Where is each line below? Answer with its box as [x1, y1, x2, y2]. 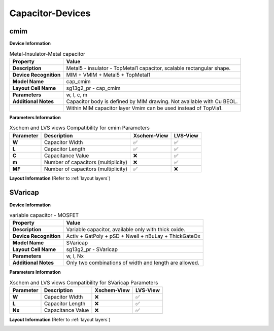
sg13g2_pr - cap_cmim [66, 84, 121, 91]
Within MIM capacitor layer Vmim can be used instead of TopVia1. [66, 104, 223, 112]
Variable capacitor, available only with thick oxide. [66, 226, 186, 233]
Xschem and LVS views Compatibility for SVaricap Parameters [9, 279, 158, 286]
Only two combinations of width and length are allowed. [66, 259, 200, 266]
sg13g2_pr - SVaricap [66, 246, 118, 253]
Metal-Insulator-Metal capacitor [9, 50, 86, 57]
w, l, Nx [66, 252, 84, 260]
